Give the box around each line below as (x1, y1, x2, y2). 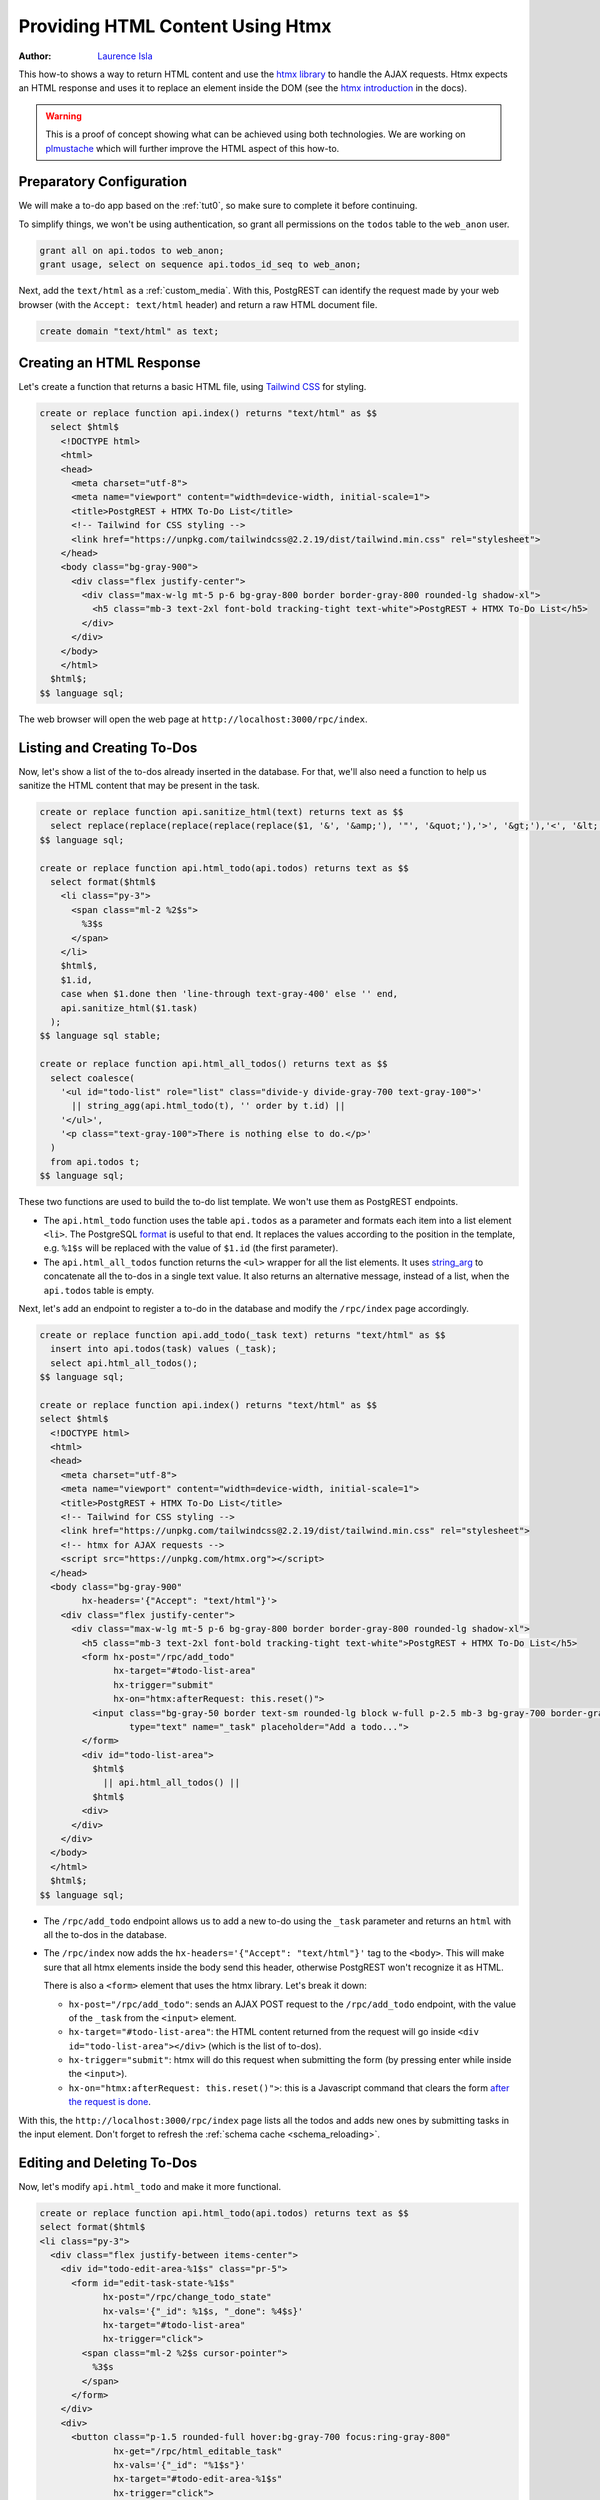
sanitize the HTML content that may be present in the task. (18, 780, 260, 792)
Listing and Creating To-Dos (18, 739, 198, 756)
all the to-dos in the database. (43, 1928, 167, 1940)
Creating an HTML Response (18, 354, 201, 371)
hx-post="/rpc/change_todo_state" (102, 2291, 272, 2303)
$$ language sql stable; (39, 1030, 162, 1042)
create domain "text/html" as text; (39, 325, 220, 337)
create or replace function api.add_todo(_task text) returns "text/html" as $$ (39, 1329, 446, 1340)
